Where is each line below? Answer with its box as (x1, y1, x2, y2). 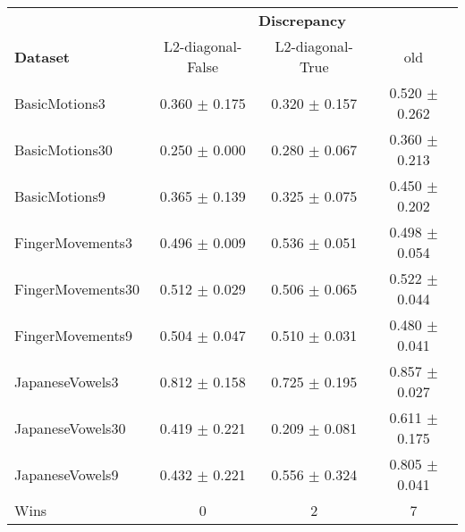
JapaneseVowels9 (14, 463, 119, 485)
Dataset (14, 46, 71, 67)
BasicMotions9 (14, 185, 106, 206)
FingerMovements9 (14, 324, 132, 345)
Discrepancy (258, 10, 346, 30)
